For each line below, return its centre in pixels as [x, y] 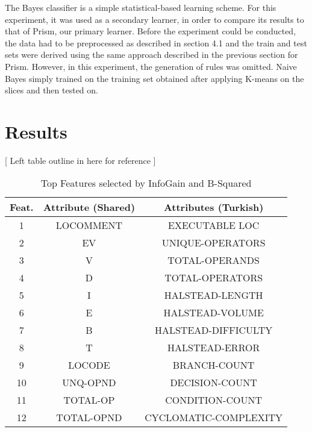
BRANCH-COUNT [214, 365]
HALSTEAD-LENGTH [214, 295]
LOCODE [89, 365]
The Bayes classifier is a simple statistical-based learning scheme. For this [141, 7]
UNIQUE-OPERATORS [214, 243]
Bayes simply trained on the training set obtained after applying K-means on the [154, 78]
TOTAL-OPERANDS [214, 260]
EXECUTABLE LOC [214, 225]
